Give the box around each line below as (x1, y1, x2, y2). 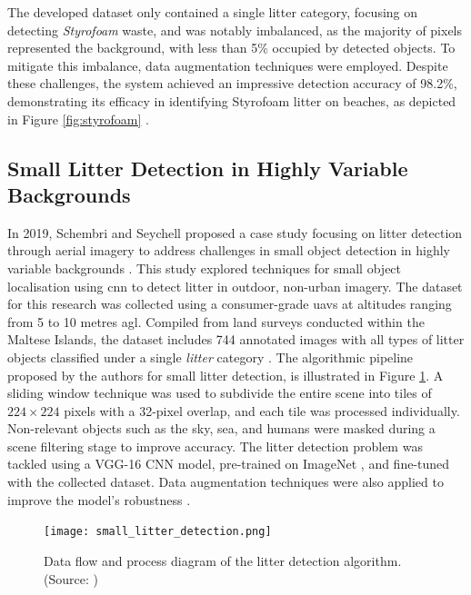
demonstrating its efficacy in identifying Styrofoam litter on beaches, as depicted (7, 91, 456, 110)
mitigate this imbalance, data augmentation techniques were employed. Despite (7, 55, 448, 74)
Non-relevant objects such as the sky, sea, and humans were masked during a (7, 419, 436, 438)
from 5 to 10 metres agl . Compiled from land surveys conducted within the (7, 312, 425, 331)
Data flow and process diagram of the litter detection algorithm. (44, 550, 402, 570)
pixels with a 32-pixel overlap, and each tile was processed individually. (64, 401, 460, 420)
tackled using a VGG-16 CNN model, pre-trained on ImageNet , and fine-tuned (7, 454, 450, 473)
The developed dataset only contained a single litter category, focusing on (7, 3, 418, 21)
